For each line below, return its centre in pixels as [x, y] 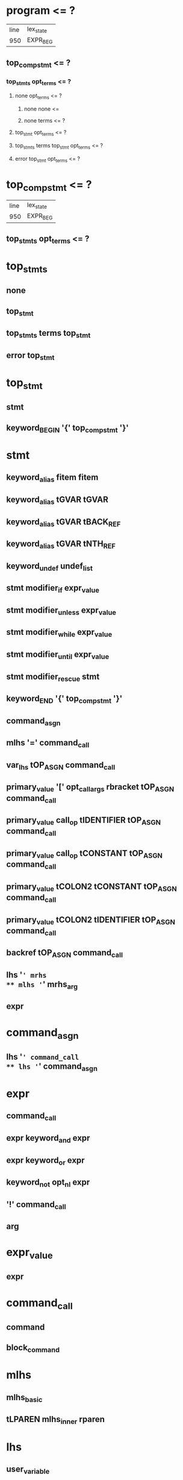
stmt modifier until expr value [58, 655]
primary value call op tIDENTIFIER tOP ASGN [84, 821]
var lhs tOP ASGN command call [61, 766]
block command [33, 1348]
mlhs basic [24, 1398]
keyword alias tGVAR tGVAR [57, 500]
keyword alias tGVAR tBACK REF [64, 523]
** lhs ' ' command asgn [52, 1067]
